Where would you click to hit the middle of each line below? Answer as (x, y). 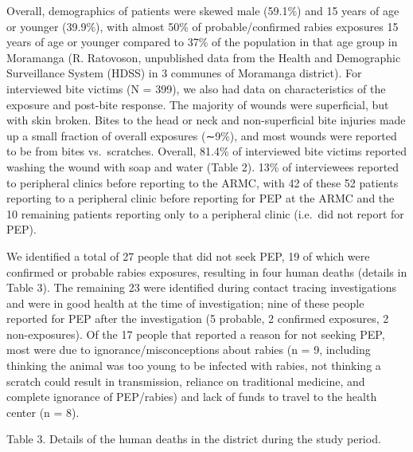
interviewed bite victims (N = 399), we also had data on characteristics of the (196, 88)
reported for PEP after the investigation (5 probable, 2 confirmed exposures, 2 (198, 318)
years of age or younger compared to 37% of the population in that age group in (202, 42)
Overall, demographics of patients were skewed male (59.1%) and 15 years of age (203, 10)
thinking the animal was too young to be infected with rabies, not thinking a (194, 366)
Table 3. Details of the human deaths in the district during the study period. (194, 439)
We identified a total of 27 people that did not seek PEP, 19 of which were (188, 255)
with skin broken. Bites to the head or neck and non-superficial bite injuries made (206, 120)
